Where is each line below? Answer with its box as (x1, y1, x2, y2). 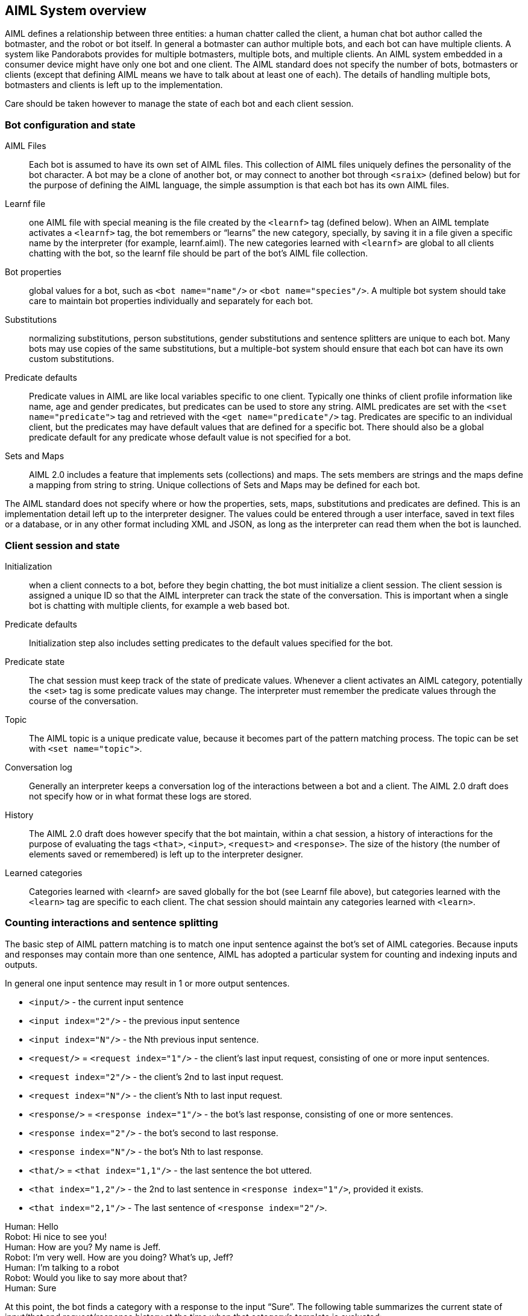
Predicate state (5, 656, 65, 667)
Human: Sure (5, 1282, 57, 1293)
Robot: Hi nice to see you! (5, 1231, 107, 1242)
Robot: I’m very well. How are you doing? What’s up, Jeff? (5, 1251, 234, 1262)
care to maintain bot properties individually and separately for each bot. (29, 296, 313, 307)
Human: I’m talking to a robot (5, 1262, 119, 1273)
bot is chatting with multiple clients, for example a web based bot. (29, 600, 290, 611)
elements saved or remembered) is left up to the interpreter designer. (29, 848, 303, 859)
